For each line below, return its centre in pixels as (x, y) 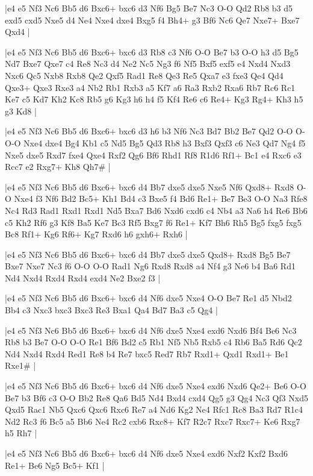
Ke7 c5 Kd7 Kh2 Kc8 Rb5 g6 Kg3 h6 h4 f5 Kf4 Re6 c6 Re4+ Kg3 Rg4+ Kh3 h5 (154, 99)
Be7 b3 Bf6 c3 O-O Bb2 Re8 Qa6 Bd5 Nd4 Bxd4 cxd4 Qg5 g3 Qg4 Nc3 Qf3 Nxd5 (156, 397)
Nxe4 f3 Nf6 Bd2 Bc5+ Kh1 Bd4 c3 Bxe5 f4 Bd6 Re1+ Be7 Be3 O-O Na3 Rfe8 (161, 199)
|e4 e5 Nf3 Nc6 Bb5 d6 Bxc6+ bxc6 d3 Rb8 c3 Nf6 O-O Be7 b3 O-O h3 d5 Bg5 (152, 52)
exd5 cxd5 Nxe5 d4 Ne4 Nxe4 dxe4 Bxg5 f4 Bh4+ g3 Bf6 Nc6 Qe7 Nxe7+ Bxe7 (152, 20)
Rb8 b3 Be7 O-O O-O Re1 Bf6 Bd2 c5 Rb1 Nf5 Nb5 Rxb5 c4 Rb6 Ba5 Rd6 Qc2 (153, 342)
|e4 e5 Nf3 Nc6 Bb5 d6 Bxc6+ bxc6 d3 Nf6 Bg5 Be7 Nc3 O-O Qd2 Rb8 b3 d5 (149, 8)
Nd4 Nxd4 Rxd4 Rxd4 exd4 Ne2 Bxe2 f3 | (83, 277)
